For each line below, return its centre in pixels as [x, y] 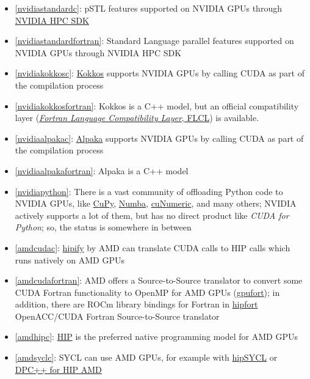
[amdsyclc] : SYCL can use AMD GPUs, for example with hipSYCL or [146, 357]
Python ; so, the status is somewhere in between [103, 227]
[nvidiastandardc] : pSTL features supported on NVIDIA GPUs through [148, 8]
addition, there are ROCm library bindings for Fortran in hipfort [136, 304]
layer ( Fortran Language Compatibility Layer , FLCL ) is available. [137, 118]
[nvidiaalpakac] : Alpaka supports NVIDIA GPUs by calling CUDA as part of [159, 138]
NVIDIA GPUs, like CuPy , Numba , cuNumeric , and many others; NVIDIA [156, 203]
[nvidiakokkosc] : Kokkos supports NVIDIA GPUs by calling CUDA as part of [160, 73]
